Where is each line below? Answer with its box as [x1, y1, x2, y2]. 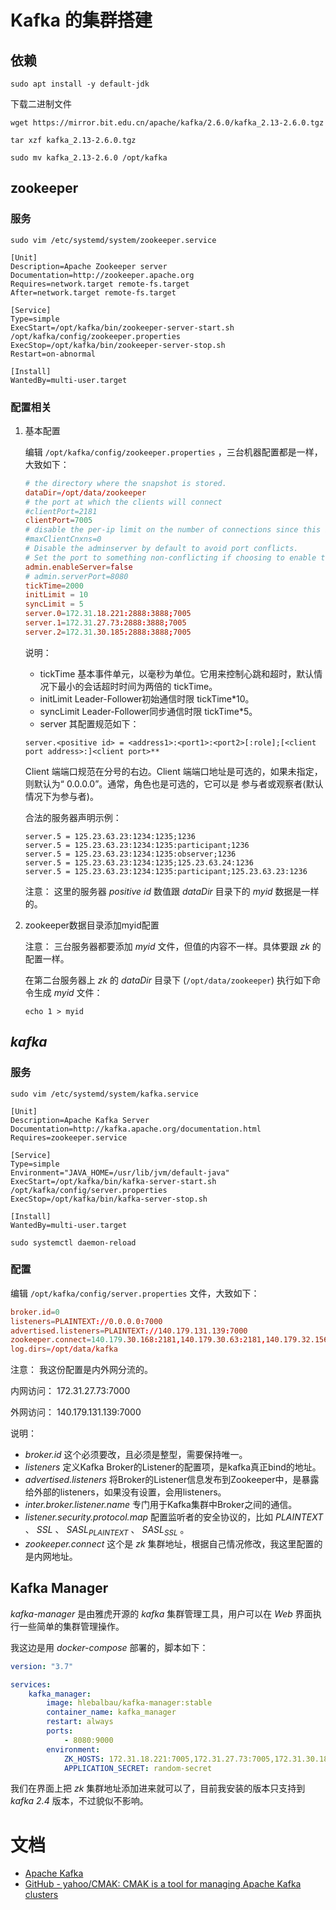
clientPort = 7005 [24, 516, 93, 526]
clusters [24, 1889, 59, 1901]
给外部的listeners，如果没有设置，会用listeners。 [24, 1486, 227, 1498]
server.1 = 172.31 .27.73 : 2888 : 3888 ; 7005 [24, 618, 187, 628]
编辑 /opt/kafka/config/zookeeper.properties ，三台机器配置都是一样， [24, 446, 323, 458]
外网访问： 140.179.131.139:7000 [10, 1406, 142, 1418]
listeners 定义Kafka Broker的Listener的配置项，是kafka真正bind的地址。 [24, 1461, 322, 1473]
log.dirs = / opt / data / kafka [10, 1344, 118, 1355]
